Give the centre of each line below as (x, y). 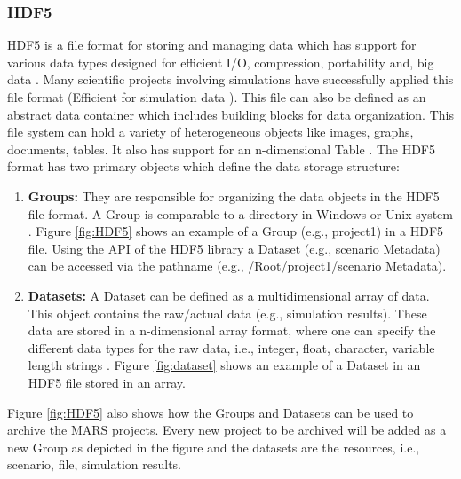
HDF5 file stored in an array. (107, 382)
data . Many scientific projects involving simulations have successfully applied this (230, 79)
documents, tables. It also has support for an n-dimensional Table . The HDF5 (222, 149)
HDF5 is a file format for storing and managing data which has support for (212, 45)
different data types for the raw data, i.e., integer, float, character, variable (231, 347)
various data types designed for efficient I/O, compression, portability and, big (221, 62)
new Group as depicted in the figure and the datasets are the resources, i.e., (214, 447)
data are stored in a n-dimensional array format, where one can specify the (232, 330)
